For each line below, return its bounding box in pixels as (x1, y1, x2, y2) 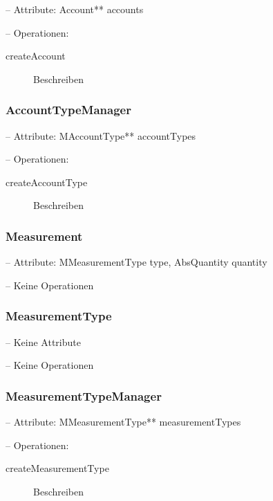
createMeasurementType (6, 461, 109, 475)
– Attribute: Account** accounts (6, 2, 144, 16)
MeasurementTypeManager (6, 387, 162, 404)
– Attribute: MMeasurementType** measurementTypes (6, 415, 241, 428)
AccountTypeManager (6, 101, 131, 118)
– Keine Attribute (6, 334, 81, 349)
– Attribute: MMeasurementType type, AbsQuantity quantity (6, 255, 267, 269)
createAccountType (6, 174, 88, 189)
